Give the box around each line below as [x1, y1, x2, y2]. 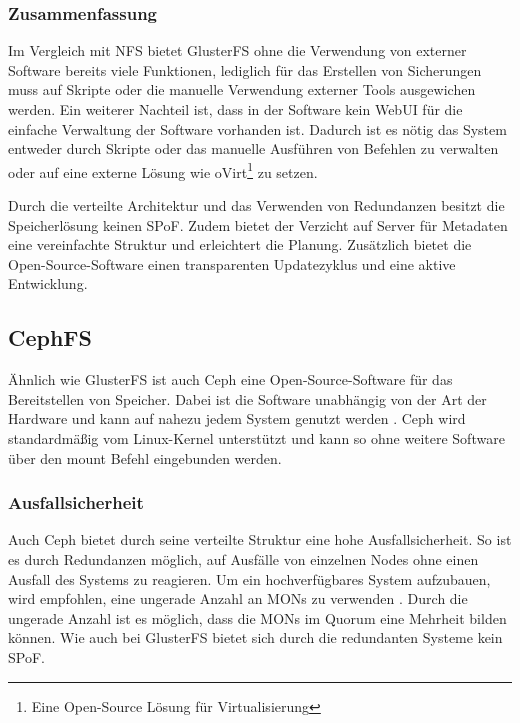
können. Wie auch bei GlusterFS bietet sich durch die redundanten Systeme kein [8, 627, 503, 648]
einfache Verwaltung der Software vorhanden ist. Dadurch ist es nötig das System [8, 118, 507, 139]
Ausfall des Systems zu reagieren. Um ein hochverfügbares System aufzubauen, [8, 568, 491, 589]
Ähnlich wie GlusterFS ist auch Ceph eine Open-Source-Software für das [8, 369, 453, 390]
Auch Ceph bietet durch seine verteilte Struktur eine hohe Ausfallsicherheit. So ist [8, 529, 512, 550]
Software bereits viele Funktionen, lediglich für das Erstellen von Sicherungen [8, 59, 482, 80]
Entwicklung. [8, 273, 88, 294]
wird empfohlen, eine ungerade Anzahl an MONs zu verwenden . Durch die [8, 588, 468, 609]
